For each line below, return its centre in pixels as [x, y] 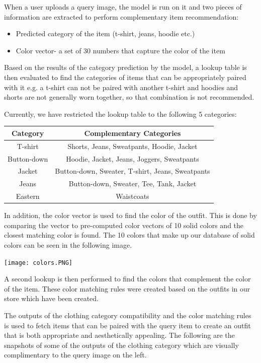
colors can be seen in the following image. [68, 244]
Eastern [28, 196]
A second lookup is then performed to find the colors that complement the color [127, 279]
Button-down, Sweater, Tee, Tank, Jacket [133, 184]
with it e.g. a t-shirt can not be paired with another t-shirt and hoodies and [121, 87]
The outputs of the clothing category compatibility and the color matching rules [128, 315]
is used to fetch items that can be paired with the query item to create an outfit [127, 325]
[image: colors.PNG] [38, 263]
